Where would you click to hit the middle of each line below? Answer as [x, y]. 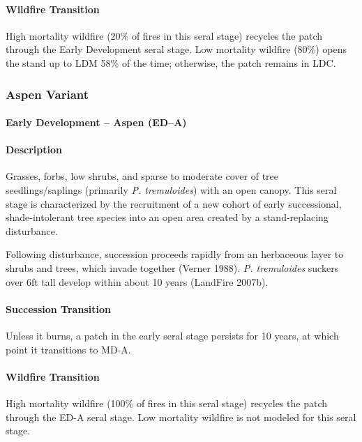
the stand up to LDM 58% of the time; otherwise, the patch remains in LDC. [171, 62]
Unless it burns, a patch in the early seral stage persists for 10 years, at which [172, 335]
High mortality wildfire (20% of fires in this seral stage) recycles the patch [164, 35]
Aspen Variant [47, 94]
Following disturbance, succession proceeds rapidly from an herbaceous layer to [175, 254]
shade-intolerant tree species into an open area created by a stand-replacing [167, 217]
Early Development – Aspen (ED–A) [96, 122]
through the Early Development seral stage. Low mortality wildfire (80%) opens [176, 49]
